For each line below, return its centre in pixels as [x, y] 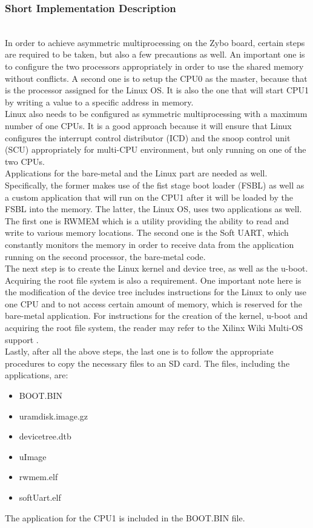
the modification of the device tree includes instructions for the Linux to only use [156, 292]
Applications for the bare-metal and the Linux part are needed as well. [136, 173]
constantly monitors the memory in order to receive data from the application [150, 244]
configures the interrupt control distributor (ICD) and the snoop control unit [148, 137]
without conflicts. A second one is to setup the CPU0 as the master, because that [156, 78]
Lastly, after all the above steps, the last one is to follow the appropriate [139, 351]
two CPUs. [25, 161]
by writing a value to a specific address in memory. [99, 102]
